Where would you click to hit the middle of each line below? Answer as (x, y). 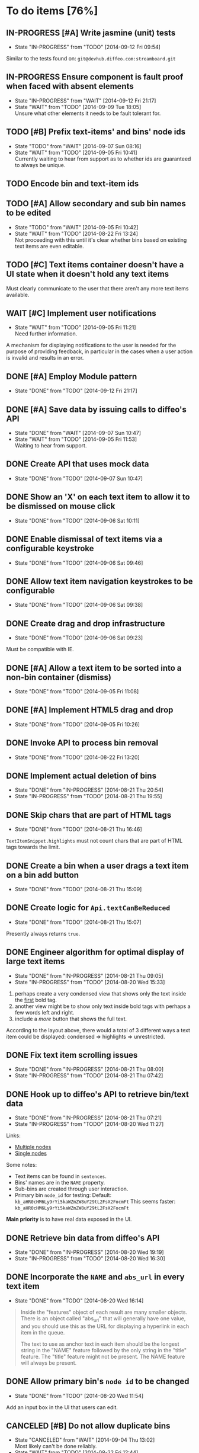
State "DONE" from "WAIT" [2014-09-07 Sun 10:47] (78, 433)
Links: (13, 1135)
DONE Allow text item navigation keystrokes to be (99, 581)
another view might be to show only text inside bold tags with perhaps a (102, 1006)
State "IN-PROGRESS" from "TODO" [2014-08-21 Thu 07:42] (89, 1076)
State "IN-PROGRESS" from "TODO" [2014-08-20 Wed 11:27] (89, 1124)
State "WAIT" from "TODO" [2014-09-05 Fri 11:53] (76, 439)
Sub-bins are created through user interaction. (71, 1189)
